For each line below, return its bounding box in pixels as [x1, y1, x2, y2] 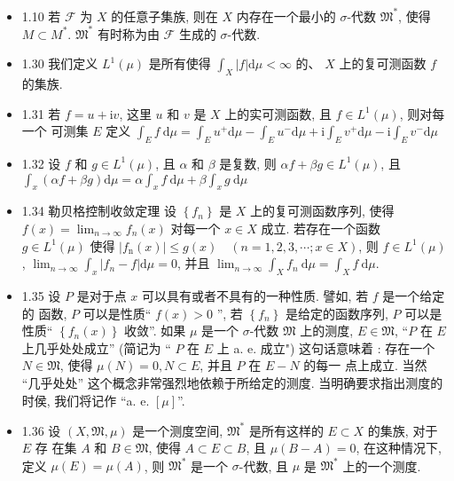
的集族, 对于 [367, 421, 438, 439]
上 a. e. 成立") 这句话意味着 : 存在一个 [216, 338, 435, 357]
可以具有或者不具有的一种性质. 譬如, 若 [142, 286, 369, 304]
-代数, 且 [239, 456, 288, 475]
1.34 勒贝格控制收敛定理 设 [21, 201, 177, 220]
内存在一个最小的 [236, 6, 336, 25]
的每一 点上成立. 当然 [303, 356, 427, 375]
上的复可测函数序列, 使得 [250, 201, 395, 220]
